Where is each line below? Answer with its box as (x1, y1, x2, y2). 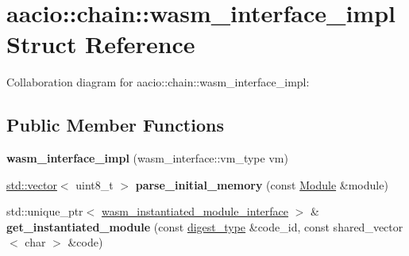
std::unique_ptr (6, 203, 83, 220)
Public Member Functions (6, 113, 224, 137)
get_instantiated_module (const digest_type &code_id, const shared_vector (6, 218, 403, 235)
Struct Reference (6, 28, 195, 60)
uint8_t (75, 176, 114, 193)
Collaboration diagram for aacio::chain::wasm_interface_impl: (6, 74, 310, 90)
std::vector (6, 176, 57, 193)
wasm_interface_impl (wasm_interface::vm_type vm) (6, 150, 288, 166)
